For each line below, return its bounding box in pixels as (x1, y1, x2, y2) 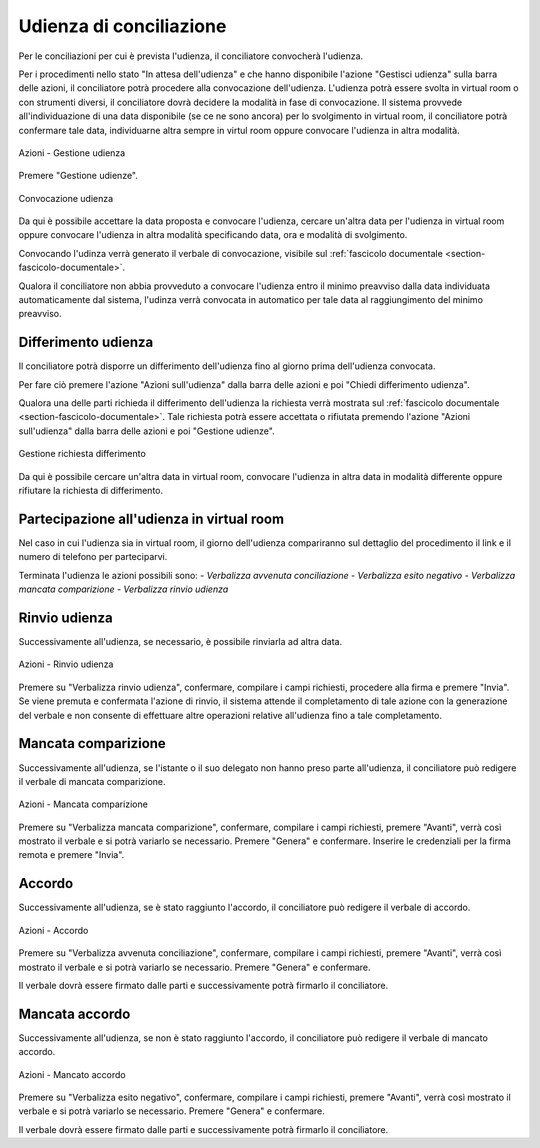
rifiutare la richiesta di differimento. (18, 485, 164, 497)
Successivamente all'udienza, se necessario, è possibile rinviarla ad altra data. (18, 636, 343, 648)
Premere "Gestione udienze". (18, 170, 139, 182)
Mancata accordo (18, 1005, 131, 1022)
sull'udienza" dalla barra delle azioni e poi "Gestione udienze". (18, 425, 275, 437)
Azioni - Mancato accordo (18, 1068, 126, 1080)
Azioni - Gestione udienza (18, 146, 126, 159)
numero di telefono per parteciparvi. (18, 551, 168, 563)
